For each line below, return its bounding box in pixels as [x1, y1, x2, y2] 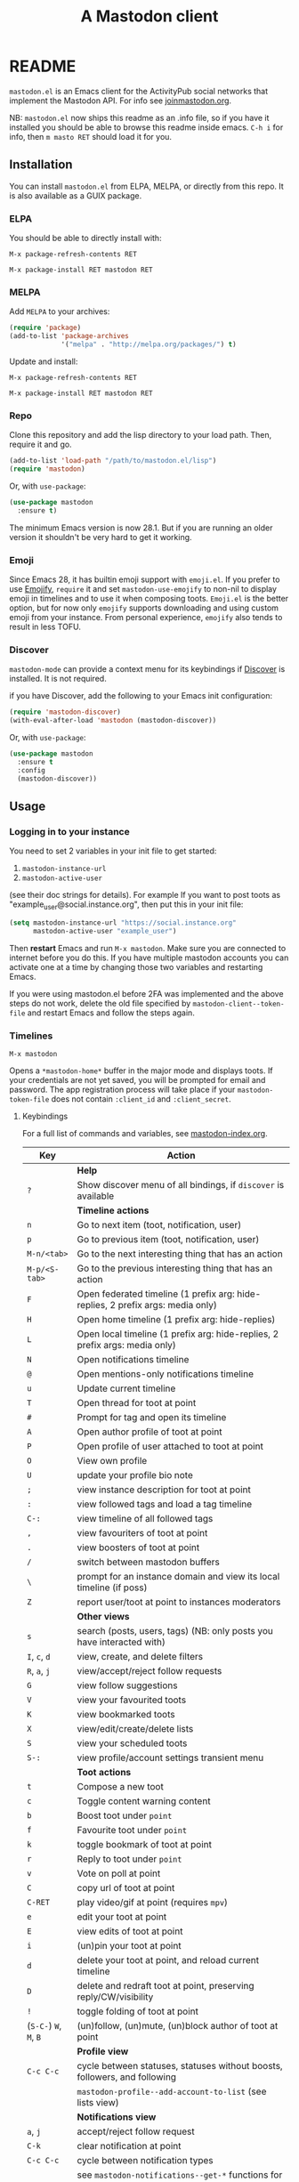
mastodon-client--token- [192, 999, 285, 1008]
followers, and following [77, 2071, 176, 2083]
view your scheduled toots [77, 1737, 188, 1750]
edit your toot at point [77, 1911, 167, 1923]
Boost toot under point [77, 1809, 173, 1822]
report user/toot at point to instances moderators [77, 1596, 281, 1608]
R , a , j [26, 1665, 51, 1677]
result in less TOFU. [9, 621, 82, 633]
